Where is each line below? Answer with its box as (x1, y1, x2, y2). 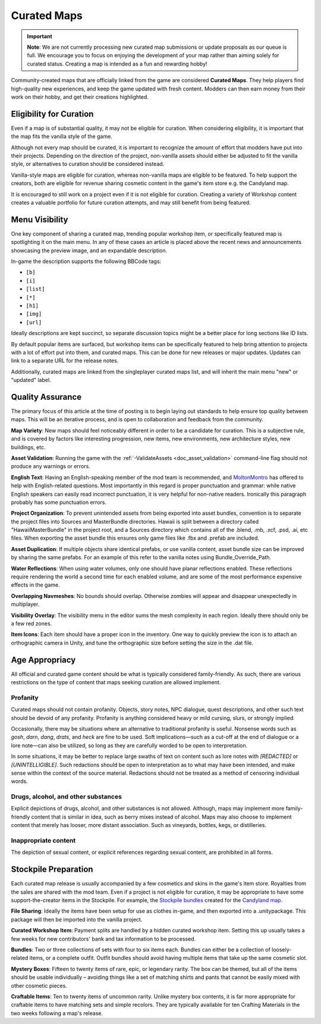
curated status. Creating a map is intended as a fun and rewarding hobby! (27, 60, 207, 67)
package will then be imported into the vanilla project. (11, 916, 143, 923)
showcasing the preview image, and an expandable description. (11, 247, 168, 254)
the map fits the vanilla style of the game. (11, 133, 112, 140)
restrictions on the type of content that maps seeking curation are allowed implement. (11, 679, 221, 686)
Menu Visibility (11, 214, 68, 224)
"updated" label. (11, 377, 51, 384)
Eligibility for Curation (11, 109, 94, 119)
